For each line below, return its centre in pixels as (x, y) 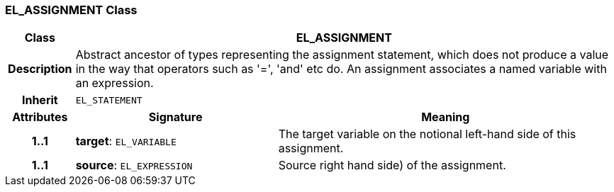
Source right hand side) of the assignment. (392, 165)
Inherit (40, 100)
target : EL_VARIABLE (126, 141)
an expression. (115, 83)
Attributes (40, 117)
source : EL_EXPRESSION (134, 165)
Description (40, 69)
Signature (175, 117)
